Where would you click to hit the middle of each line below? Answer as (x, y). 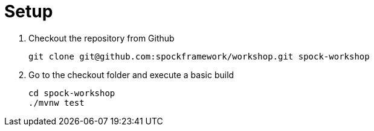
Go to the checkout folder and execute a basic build (131, 75)
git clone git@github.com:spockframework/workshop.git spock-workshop (199, 56)
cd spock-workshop (72, 93)
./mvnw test (56, 102)
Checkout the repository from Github (102, 38)
